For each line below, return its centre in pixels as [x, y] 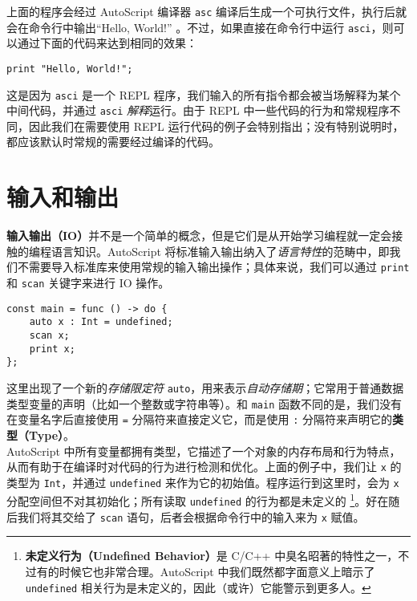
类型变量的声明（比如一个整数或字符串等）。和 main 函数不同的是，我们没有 [204, 403]
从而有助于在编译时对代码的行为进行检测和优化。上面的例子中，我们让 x [196, 467]
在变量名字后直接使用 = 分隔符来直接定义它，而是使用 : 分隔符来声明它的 [200, 419]
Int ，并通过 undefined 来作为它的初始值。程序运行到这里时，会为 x [221, 482]
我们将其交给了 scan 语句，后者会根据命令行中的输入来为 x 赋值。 [191, 516]
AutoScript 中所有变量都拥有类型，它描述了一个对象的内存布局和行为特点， [204, 451]
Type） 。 [52, 435]
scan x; [49, 335]
